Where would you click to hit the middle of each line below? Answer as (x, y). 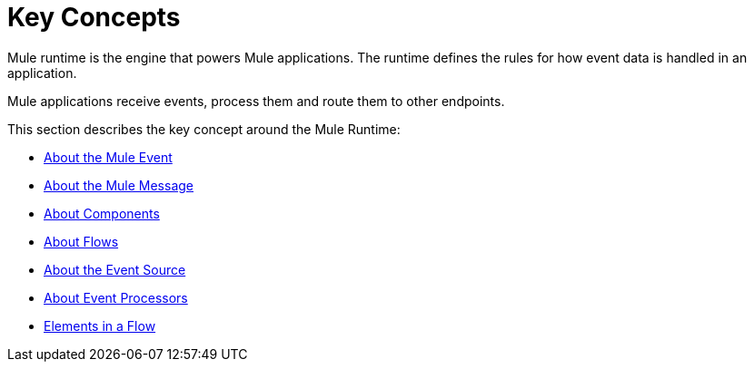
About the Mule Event (108, 157)
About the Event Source (115, 269)
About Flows (81, 241)
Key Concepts (94, 17)
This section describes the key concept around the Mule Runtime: (204, 129)
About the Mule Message (119, 185)
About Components (102, 213)
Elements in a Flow (100, 325)
